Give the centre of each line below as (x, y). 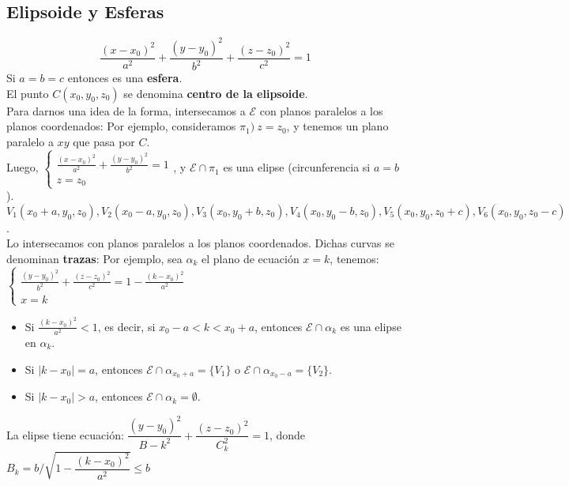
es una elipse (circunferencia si (297, 167)
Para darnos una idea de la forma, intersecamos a (126, 110)
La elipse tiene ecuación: (65, 434)
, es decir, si (126, 326)
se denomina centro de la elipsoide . (216, 93)
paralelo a (30, 141)
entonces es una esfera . (125, 78)
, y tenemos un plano (337, 126)
